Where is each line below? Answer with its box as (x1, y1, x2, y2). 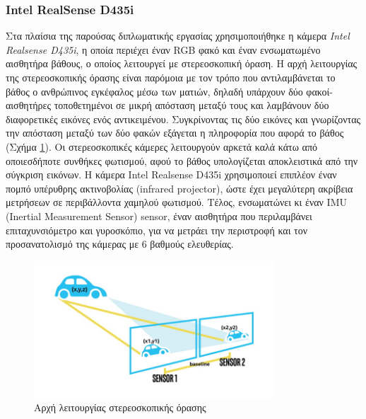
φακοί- (306, 84, 333, 98)
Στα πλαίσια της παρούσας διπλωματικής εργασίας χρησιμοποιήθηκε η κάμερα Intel (6, 28, 350, 43)
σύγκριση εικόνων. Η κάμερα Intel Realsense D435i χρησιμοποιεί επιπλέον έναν (6, 167, 337, 182)
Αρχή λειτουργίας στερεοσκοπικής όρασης (34, 400, 206, 415)
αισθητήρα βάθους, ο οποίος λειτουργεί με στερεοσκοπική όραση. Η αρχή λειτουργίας (6, 56, 358, 71)
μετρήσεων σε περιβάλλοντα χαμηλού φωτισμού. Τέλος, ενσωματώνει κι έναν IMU (6, 195, 347, 209)
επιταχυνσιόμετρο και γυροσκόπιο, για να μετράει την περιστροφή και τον (6, 222, 308, 237)
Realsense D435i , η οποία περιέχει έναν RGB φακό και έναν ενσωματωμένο (6, 42, 321, 57)
